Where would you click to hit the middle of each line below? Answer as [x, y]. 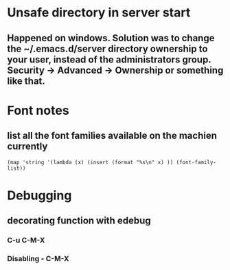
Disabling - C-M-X [38, 259]
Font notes [38, 110]
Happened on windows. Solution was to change [111, 38]
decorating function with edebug [79, 221]
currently [27, 147]
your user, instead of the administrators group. [109, 59]
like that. [26, 81]
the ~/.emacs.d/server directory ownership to [107, 48]
